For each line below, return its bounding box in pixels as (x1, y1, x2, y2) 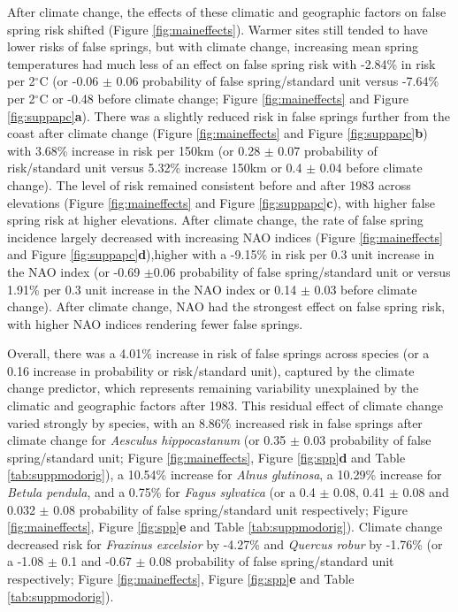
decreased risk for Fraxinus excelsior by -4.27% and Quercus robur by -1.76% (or (7, 534, 443, 553)
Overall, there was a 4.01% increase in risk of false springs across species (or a (7, 344, 430, 363)
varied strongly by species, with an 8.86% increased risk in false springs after (7, 413, 423, 432)
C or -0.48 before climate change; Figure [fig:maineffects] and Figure (39, 88, 408, 107)
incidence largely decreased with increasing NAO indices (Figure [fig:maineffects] (7, 227, 443, 246)
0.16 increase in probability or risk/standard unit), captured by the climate (7, 361, 415, 379)
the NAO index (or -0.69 (7, 262, 141, 280)
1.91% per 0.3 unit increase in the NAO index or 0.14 (7, 279, 297, 298)
